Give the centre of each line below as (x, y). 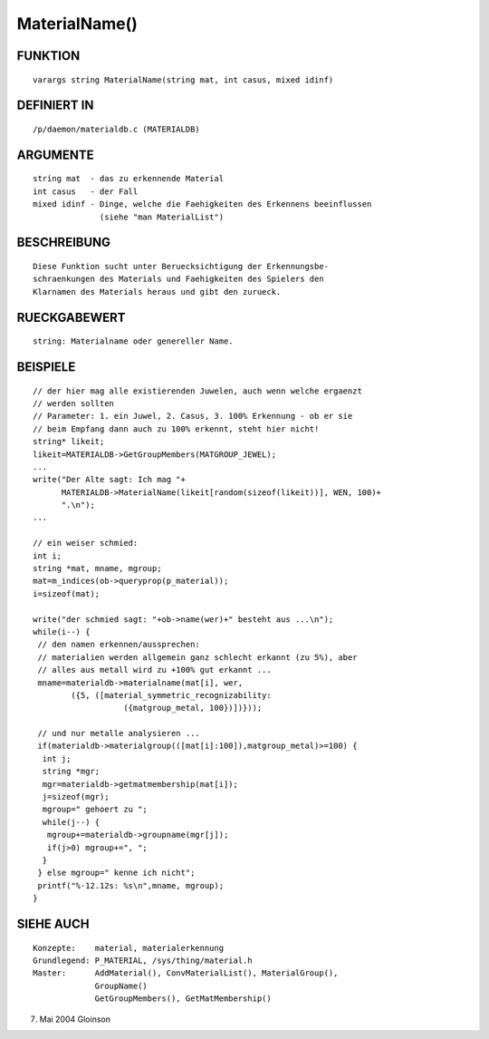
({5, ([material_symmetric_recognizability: (171, 695)
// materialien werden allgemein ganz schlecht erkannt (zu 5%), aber (197, 657)
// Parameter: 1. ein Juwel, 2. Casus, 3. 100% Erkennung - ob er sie (193, 416)
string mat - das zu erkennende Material (129, 179)
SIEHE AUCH (53, 923)
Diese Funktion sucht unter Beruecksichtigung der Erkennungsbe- (181, 266)
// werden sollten (74, 403)
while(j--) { (71, 822)
